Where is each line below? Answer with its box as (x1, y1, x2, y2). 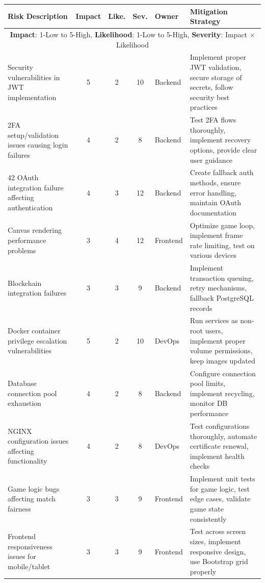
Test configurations (190, 420, 250, 431)
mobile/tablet (8, 561, 50, 571)
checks (190, 460, 210, 471)
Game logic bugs (8, 483, 60, 494)
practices (190, 102, 218, 112)
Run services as (190, 315, 238, 326)
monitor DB (190, 398, 228, 408)
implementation (8, 91, 57, 102)
